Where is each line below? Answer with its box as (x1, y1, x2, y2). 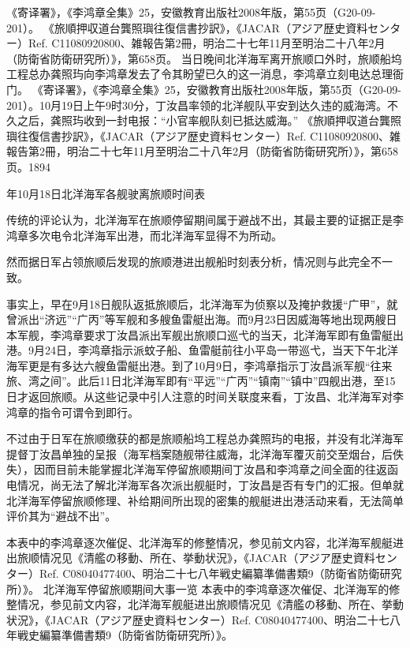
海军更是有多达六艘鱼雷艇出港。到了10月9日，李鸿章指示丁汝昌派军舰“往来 (6, 357, 393, 373)
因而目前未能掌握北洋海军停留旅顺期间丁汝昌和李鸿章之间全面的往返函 (33, 461, 398, 478)
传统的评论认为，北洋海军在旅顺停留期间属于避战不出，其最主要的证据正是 (6, 212, 393, 228)
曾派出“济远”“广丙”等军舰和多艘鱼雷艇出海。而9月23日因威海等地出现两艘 (6, 311, 386, 328)
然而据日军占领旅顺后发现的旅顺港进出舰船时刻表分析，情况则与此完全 (6, 253, 371, 270)
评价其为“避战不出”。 (6, 508, 117, 524)
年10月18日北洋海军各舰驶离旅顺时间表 (6, 185, 205, 201)
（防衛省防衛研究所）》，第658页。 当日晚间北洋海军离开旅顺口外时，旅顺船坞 (6, 50, 402, 66)
